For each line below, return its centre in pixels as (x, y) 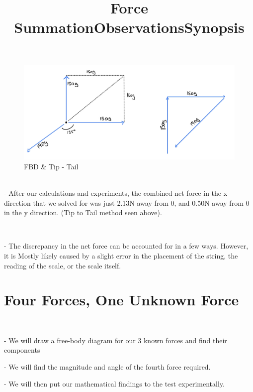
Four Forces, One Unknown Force (122, 300)
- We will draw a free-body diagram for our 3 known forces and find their (116, 340)
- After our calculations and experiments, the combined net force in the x (116, 193)
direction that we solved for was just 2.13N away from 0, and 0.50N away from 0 (127, 202)
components (22, 350)
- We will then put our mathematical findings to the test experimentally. (114, 383)
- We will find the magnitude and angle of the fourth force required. (107, 367)
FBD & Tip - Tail (51, 166)
